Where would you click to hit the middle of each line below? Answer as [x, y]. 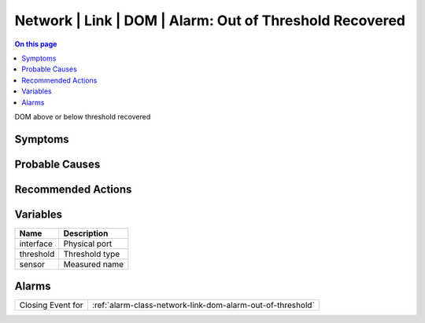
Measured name [94, 264]
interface [36, 244]
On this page [36, 44]
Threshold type [92, 254]
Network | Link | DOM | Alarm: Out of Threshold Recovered [210, 20]
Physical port [88, 244]
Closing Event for [51, 305]
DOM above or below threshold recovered [83, 116]
